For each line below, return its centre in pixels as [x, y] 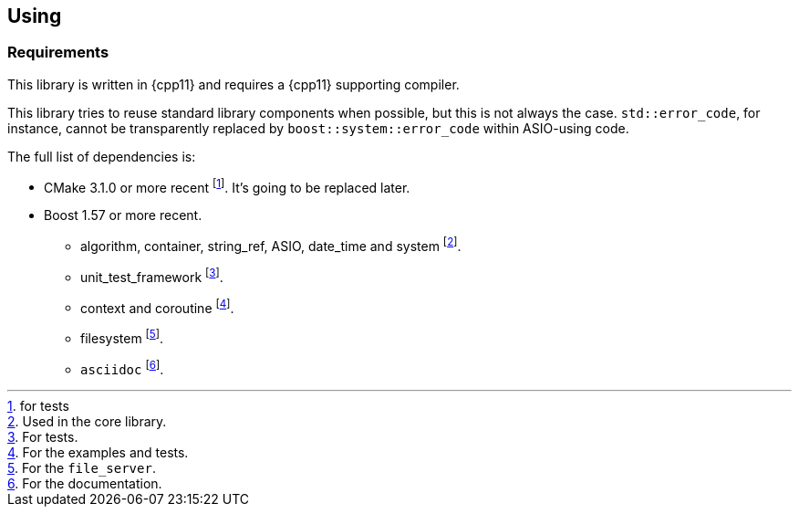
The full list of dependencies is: [102, 156]
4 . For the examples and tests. [98, 452]
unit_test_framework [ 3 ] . [152, 276]
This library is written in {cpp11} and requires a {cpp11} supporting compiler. [233, 84]
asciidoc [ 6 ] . [122, 368]
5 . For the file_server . [82, 467]
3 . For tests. [43, 436]
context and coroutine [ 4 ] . [157, 306]
